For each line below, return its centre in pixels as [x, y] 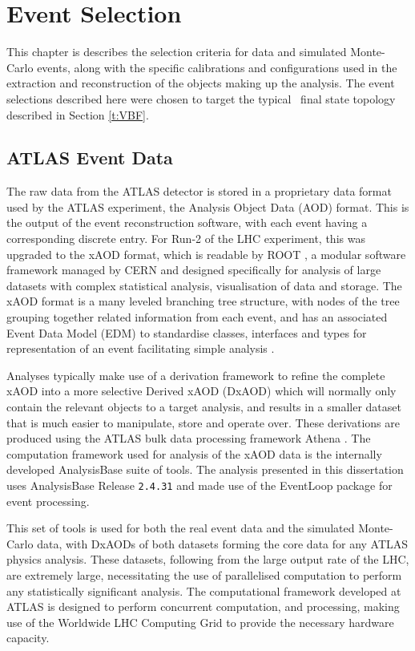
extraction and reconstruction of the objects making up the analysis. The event [201, 83]
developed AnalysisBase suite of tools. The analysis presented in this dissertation [205, 469]
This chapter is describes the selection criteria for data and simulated [177, 52]
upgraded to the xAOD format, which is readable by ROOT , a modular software [206, 254]
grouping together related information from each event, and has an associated [197, 317]
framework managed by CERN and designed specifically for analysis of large [194, 270]
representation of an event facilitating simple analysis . [141, 348]
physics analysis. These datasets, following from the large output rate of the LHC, [208, 559]
